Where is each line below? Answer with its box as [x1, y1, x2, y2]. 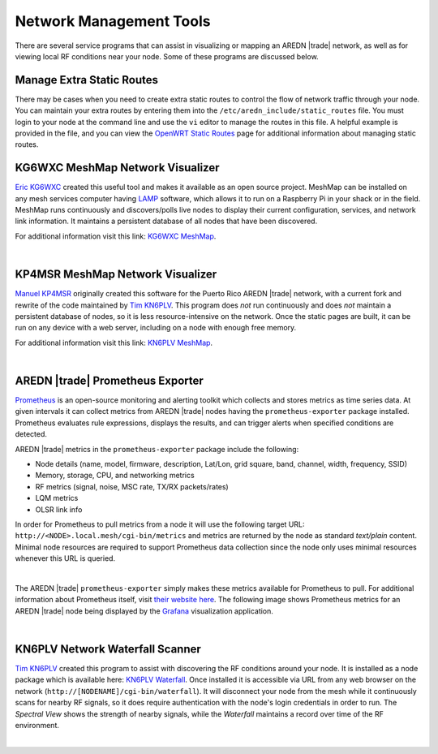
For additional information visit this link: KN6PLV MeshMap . [15, 338, 213, 347]
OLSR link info [35, 504, 83, 515]
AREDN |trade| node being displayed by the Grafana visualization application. [15, 605, 273, 616]
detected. [15, 429, 48, 439]
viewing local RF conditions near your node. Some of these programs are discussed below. [15, 51, 320, 61]
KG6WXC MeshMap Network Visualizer [15, 161, 220, 174]
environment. [15, 720, 60, 730]
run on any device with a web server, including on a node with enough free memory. [15, 323, 297, 333]
